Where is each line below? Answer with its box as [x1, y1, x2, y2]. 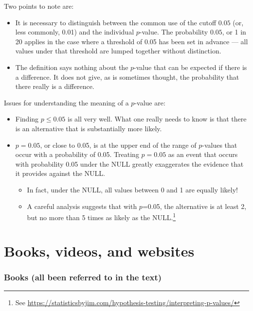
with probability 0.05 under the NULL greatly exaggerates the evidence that [15, 158, 244, 169]
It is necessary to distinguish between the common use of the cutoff [15, 17, 217, 27]
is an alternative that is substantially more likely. [15, 123, 162, 133]
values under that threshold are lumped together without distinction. [15, 46, 221, 56]
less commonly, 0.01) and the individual [15, 27, 134, 37]
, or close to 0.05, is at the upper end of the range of [40, 139, 197, 150]
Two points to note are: [4, 1, 74, 11]
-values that [202, 139, 237, 150]
